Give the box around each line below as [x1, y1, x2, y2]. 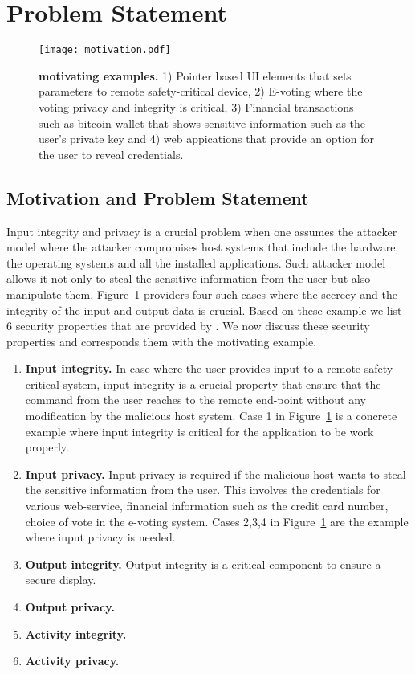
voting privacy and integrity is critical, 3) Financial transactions [39, 98, 354, 115]
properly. [25, 439, 69, 455]
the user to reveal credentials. [39, 145, 184, 162]
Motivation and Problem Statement [6, 185, 309, 210]
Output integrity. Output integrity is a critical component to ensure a [25, 555, 381, 572]
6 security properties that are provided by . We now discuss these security [6, 317, 370, 334]
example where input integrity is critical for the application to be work [25, 423, 374, 439]
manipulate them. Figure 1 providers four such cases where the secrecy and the [6, 285, 397, 302]
